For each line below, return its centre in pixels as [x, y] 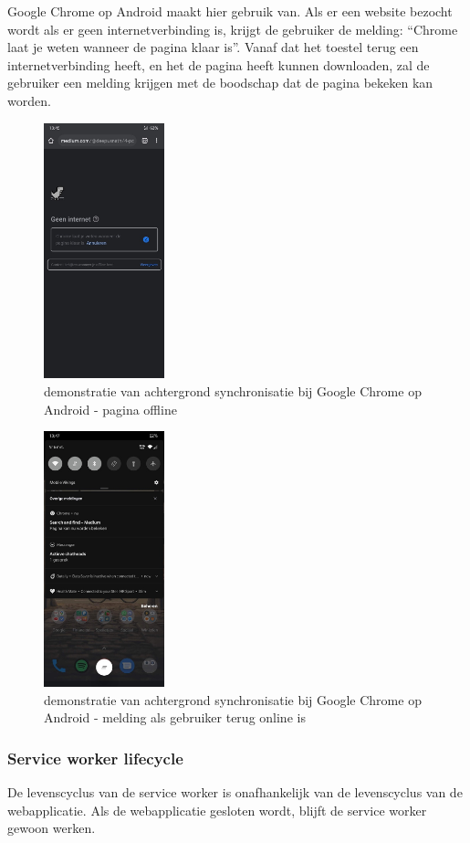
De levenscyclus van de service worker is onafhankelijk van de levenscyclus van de [235, 791]
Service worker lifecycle [95, 758]
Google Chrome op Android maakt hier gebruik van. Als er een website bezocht [230, 11]
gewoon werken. [52, 828]
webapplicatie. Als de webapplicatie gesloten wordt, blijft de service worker [217, 810]
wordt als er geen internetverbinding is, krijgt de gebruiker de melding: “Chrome [233, 29]
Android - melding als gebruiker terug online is [175, 717]
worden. [29, 100]
